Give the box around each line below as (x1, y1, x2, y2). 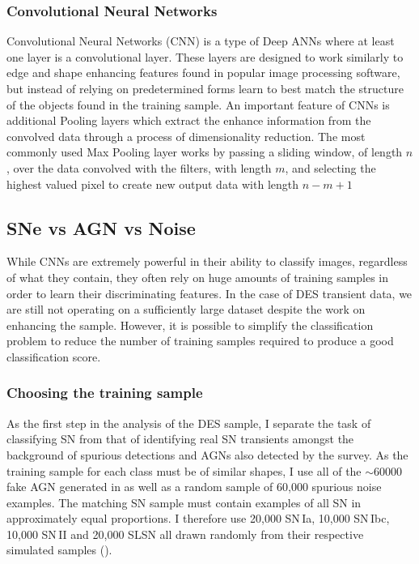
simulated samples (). (6, 541, 112, 558)
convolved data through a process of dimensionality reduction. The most (6, 127, 366, 144)
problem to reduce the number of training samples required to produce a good (6, 332, 394, 349)
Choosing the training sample (6, 382, 203, 403)
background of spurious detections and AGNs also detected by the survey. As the (6, 446, 408, 463)
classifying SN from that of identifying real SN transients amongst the (6, 430, 354, 447)
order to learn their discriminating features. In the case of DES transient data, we (6, 284, 413, 301)
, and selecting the (285, 159, 376, 176)
